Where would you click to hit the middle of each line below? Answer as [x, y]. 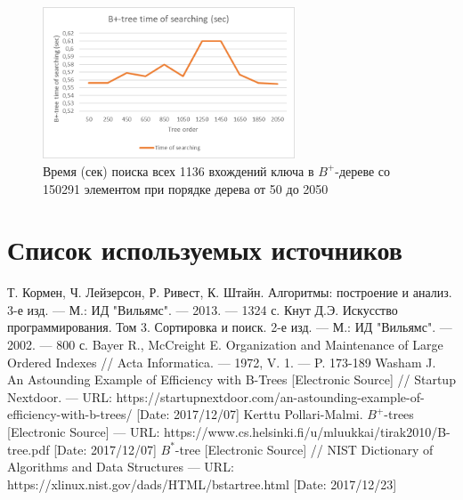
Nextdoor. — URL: [60, 396]
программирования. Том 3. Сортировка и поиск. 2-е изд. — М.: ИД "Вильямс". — [230, 327]
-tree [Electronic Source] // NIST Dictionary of [304, 449]
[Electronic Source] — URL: [84, 432]
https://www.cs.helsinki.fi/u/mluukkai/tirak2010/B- [307, 432]
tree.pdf [28, 449]
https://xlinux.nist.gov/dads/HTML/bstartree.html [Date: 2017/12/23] [202, 484]
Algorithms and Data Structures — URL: [121, 467]
